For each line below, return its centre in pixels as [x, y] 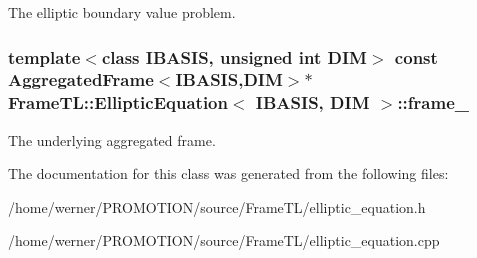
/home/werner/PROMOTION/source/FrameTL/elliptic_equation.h [217, 206]
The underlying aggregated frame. [112, 139]
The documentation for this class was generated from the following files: [228, 173]
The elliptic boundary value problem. [122, 12]
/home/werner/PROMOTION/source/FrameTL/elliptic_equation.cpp [224, 240]
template [44, 56]
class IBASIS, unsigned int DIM [234, 56]
